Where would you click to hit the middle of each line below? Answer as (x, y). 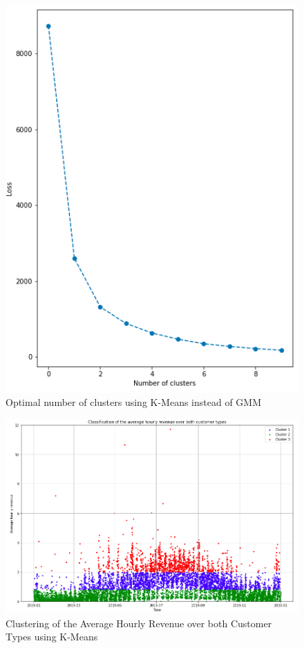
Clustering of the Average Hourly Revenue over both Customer (139, 623)
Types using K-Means (52, 637)
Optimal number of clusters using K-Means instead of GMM (134, 402)
